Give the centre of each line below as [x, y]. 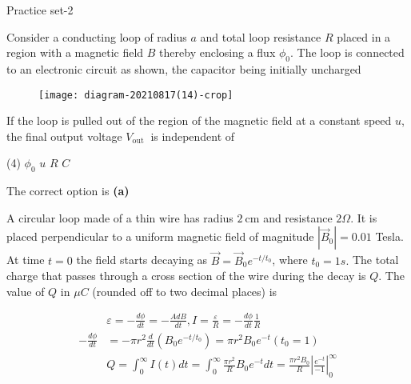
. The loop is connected [347, 52]
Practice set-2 [40, 10]
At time [26, 260]
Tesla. [389, 236]
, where [290, 260]
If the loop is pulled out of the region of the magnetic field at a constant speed [199, 120]
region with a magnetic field [75, 52]
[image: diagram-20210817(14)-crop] [136, 95]
